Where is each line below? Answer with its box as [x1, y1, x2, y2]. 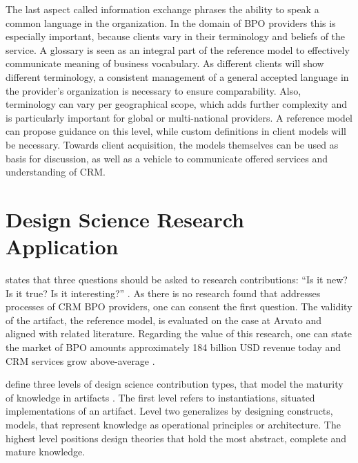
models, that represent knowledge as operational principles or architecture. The [6, 417, 341, 431]
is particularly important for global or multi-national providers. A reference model [6, 110, 353, 124]
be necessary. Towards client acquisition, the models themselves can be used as [6, 137, 339, 151]
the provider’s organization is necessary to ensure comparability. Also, [6, 83, 301, 97]
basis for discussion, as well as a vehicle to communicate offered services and [6, 151, 328, 165]
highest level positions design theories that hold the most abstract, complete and [6, 431, 347, 445]
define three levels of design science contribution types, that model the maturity [6, 377, 344, 391]
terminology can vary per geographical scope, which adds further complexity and [6, 97, 348, 111]
